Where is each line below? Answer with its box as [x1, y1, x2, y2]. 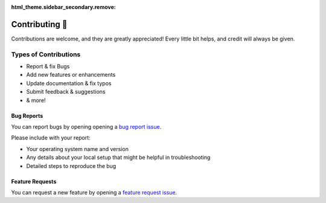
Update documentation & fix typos [26, 79, 112, 87]
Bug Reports [11, 112, 43, 119]
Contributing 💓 [11, 19, 68, 30]
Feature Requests [11, 178, 57, 185]
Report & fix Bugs [26, 63, 70, 70]
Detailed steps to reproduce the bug [26, 162, 117, 169]
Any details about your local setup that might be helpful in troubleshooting [26, 154, 211, 161]
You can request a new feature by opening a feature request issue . [11, 188, 177, 196]
